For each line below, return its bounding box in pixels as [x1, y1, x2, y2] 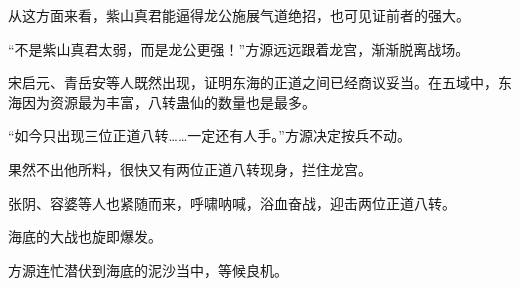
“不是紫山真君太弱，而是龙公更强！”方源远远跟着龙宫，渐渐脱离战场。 [8, 38, 470, 59]
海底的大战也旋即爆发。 [8, 226, 162, 247]
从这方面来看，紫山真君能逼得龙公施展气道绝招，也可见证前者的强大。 [8, 5, 470, 25]
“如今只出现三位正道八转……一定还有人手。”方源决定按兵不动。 [8, 125, 411, 146]
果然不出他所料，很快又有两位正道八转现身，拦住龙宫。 [8, 158, 372, 179]
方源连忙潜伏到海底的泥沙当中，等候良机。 [8, 259, 288, 280]
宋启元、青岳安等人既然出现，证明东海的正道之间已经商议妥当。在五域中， [8, 72, 498, 93]
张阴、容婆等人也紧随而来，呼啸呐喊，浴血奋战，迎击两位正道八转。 [8, 192, 456, 213]
